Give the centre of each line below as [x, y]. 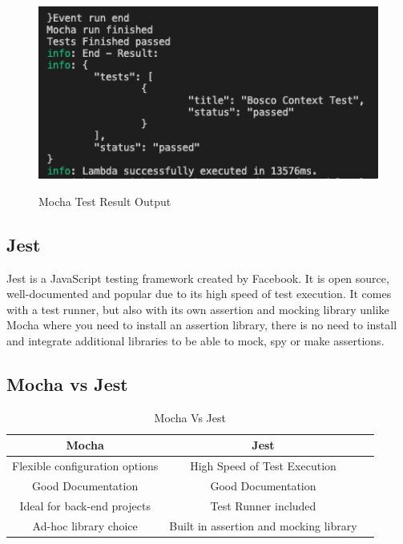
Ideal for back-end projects [85, 505]
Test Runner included [263, 505]
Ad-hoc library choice [85, 525]
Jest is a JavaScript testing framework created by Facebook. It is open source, [198, 278]
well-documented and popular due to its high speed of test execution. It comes [199, 294]
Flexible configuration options [85, 466]
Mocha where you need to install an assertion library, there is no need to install [202, 325]
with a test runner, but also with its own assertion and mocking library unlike [198, 309]
